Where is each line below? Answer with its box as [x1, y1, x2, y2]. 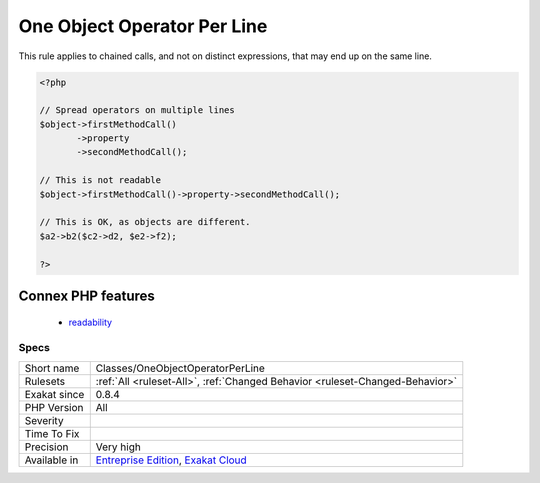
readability [68, 316, 113, 328]
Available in [24, 453, 79, 467]
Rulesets [24, 374, 65, 388]
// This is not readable [39, 175, 162, 186]
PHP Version [24, 400, 84, 414]
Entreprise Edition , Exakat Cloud [95, 453, 247, 467]
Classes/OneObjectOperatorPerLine [95, 361, 265, 375]
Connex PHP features [18, 288, 155, 305]
